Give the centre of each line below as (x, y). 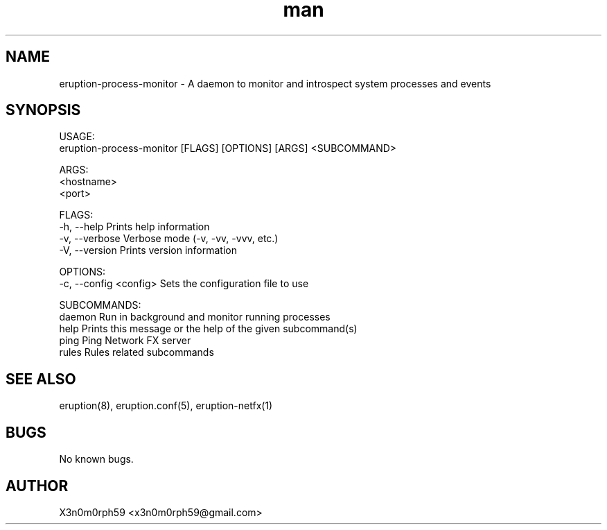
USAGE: (77, 137)
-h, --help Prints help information (134, 227)
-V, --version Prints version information (148, 250)
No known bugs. (96, 459)
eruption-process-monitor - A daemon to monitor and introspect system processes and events (275, 83)
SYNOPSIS (43, 110)
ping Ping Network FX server (125, 341)
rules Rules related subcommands (137, 352)
